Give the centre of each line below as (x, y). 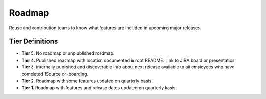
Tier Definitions (33, 42)
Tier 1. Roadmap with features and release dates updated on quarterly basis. (99, 88)
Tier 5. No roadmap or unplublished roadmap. (68, 53)
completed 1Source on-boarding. (55, 74)
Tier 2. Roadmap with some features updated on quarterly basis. (87, 81)
